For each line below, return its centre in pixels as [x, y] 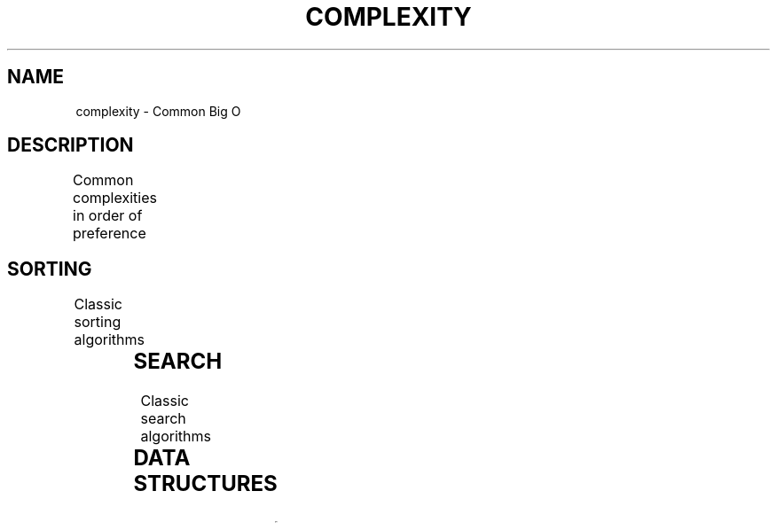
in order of [108, 216]
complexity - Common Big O [158, 111]
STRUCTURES [205, 484]
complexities [115, 198]
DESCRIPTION [71, 145]
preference [110, 234]
